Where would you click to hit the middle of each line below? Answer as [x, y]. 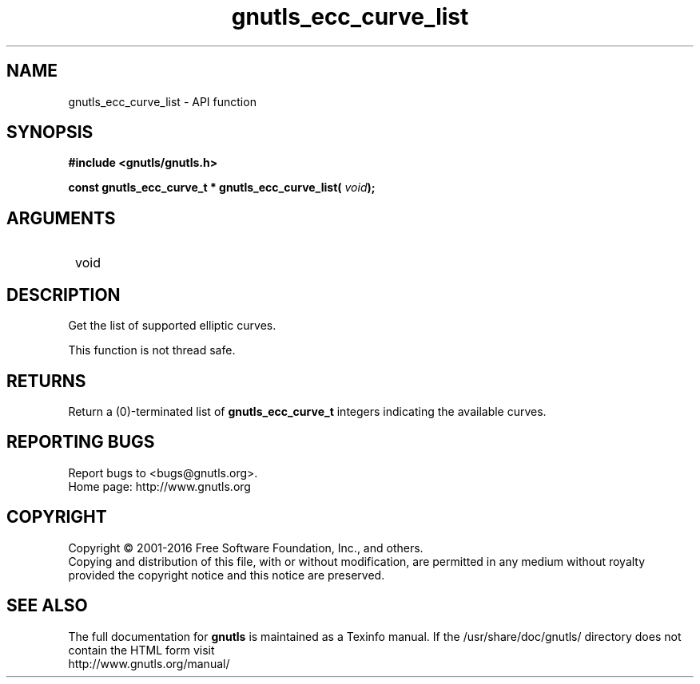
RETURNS [46, 381]
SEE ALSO [47, 606]
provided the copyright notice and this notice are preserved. [227, 575]
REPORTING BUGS [81, 442]
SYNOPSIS [50, 132]
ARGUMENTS [61, 218]
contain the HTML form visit [141, 650]
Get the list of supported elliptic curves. [172, 326]
